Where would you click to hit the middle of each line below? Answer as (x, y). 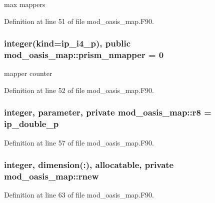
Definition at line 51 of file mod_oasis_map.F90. (79, 21)
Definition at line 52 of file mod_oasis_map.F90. (79, 90)
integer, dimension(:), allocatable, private (89, 165)
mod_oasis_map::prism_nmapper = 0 (84, 55)
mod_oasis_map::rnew (51, 176)
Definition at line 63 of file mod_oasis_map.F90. (79, 195)
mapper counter (28, 73)
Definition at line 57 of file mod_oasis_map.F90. (79, 142)
